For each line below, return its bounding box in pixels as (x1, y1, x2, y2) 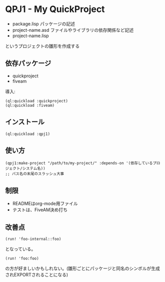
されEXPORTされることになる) (5, 272, 68, 277)
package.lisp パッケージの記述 (12, 21, 75, 27)
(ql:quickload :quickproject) (5, 98, 68, 103)
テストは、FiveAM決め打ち (12, 207, 68, 213)
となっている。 (5, 246, 36, 252)
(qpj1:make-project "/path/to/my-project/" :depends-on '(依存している (5, 161, 153, 166)
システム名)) (22, 166, 46, 171)
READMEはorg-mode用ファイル (12, 201, 78, 207)
